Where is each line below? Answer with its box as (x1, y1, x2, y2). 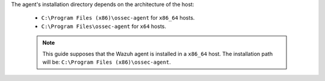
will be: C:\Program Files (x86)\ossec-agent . (42, 58, 171, 66)
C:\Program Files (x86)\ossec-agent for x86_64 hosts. (41, 14, 195, 21)
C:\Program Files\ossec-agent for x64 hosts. (41, 23, 167, 30)
